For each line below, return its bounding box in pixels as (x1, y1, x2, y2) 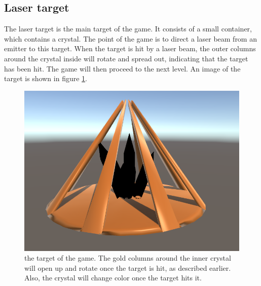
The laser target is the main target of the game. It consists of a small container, (4, 23, 252, 34)
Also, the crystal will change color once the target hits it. (24, 272, 202, 283)
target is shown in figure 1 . (4, 73, 87, 84)
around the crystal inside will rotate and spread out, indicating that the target (4, 53, 248, 63)
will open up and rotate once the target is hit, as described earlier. (24, 262, 231, 273)
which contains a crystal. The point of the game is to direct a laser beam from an (4, 33, 257, 44)
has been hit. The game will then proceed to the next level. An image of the (4, 63, 241, 74)
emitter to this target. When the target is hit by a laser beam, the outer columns (4, 43, 256, 54)
